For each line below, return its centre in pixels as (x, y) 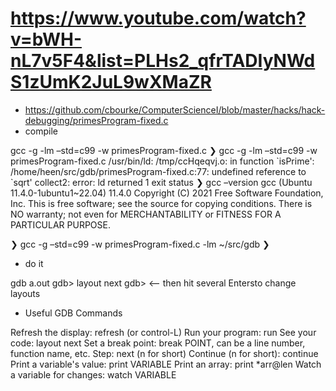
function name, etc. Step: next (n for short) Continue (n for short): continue (164, 353)
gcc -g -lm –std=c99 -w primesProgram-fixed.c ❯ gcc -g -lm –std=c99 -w (164, 150)
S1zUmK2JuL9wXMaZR (111, 82)
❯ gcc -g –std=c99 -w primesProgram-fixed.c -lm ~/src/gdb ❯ (140, 244)
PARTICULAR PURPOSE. (60, 224)
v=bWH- (46, 39)
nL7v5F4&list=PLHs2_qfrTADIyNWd (163, 61)
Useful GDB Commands (73, 313)
